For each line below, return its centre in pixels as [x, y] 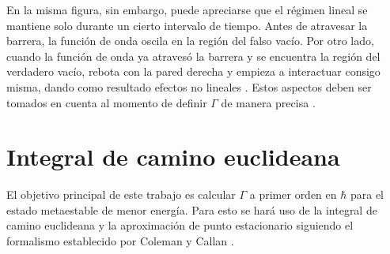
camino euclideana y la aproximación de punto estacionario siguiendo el [180, 225]
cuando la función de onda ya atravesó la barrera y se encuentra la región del [193, 56]
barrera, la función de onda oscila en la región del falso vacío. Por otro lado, [190, 41]
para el [367, 194]
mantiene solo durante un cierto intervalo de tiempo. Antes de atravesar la [187, 25]
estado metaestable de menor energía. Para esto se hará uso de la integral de [192, 209]
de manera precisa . [268, 102]
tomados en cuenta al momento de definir [107, 102]
